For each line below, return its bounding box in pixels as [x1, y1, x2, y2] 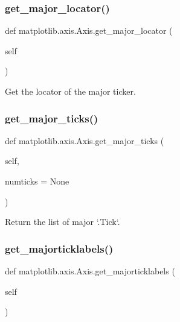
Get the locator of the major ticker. [5, 85, 136, 97]
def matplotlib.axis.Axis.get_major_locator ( [5, 24, 173, 37]
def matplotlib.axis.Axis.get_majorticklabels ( [5, 265, 175, 277]
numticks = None [5, 175, 69, 187]
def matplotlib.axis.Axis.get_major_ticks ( [5, 134, 164, 147]
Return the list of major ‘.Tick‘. [5, 215, 120, 228]
